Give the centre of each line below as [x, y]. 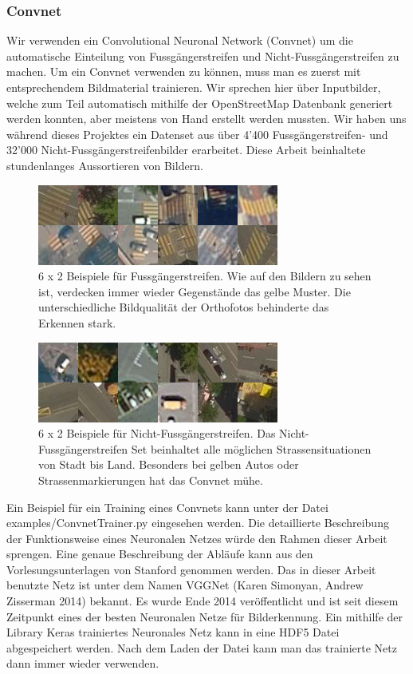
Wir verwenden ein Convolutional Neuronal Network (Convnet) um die [180, 40]
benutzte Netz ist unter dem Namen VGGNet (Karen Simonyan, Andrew [185, 585]
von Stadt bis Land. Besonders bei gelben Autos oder [169, 464]
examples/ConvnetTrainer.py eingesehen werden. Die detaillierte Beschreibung [198, 523]
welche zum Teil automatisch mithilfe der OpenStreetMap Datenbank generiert [200, 103]
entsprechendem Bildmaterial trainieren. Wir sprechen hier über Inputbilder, [194, 87]
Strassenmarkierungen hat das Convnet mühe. [151, 480]
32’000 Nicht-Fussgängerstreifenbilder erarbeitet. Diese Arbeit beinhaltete [186, 150]
